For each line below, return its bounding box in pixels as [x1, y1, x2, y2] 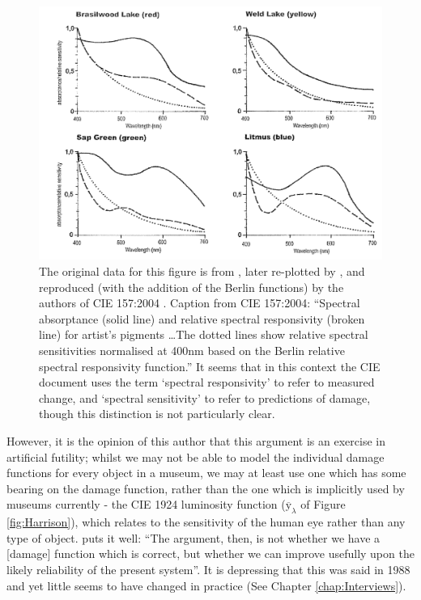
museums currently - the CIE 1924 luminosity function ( [6, 496, 286, 513]
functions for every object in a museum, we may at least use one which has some [6, 464, 406, 481]
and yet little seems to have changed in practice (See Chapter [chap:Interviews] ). [6, 577, 406, 594]
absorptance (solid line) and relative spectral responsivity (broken [39, 310, 365, 327]
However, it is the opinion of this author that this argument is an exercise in [6, 432, 385, 449]
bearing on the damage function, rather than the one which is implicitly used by [6, 480, 405, 496]
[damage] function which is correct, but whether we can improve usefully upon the [6, 545, 415, 562]
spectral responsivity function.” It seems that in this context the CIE [39, 357, 381, 374]
